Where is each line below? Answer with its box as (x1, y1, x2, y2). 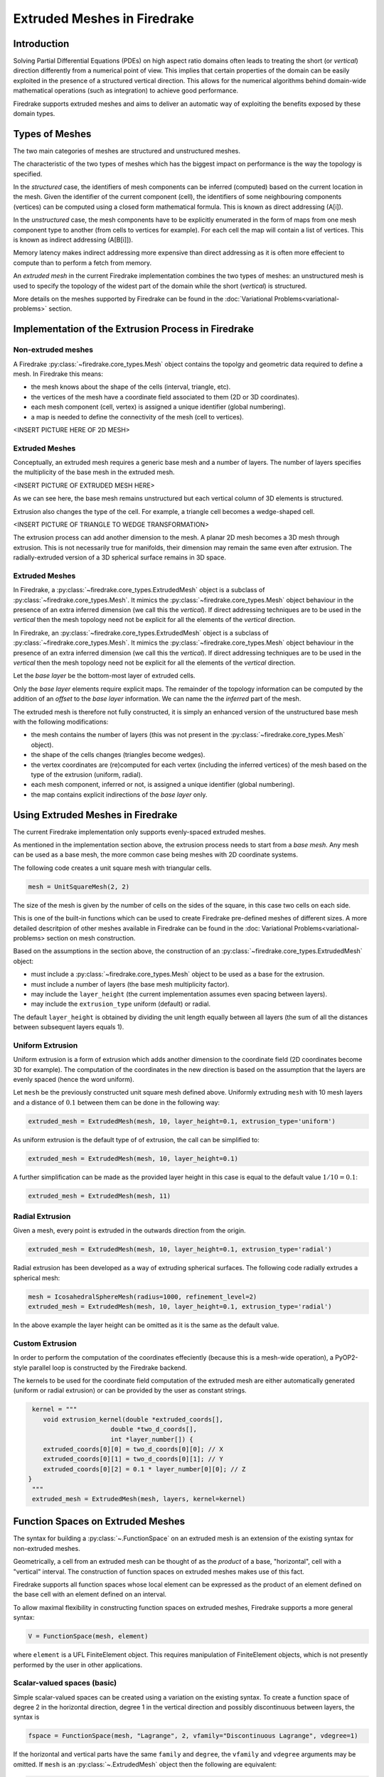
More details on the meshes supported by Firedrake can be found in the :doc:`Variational (13, 295, 273, 303)
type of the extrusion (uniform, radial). (31, 770, 143, 778)
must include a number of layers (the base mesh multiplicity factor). (31, 979, 230, 988)
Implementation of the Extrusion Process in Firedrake (13, 323, 255, 335)
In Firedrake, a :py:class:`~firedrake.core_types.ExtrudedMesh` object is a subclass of (13, 586, 265, 594)
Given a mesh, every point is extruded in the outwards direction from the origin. (13, 1226, 246, 1235)
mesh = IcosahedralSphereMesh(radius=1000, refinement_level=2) (28, 1292, 257, 1301)
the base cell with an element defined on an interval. (13, 1590, 167, 1599)
